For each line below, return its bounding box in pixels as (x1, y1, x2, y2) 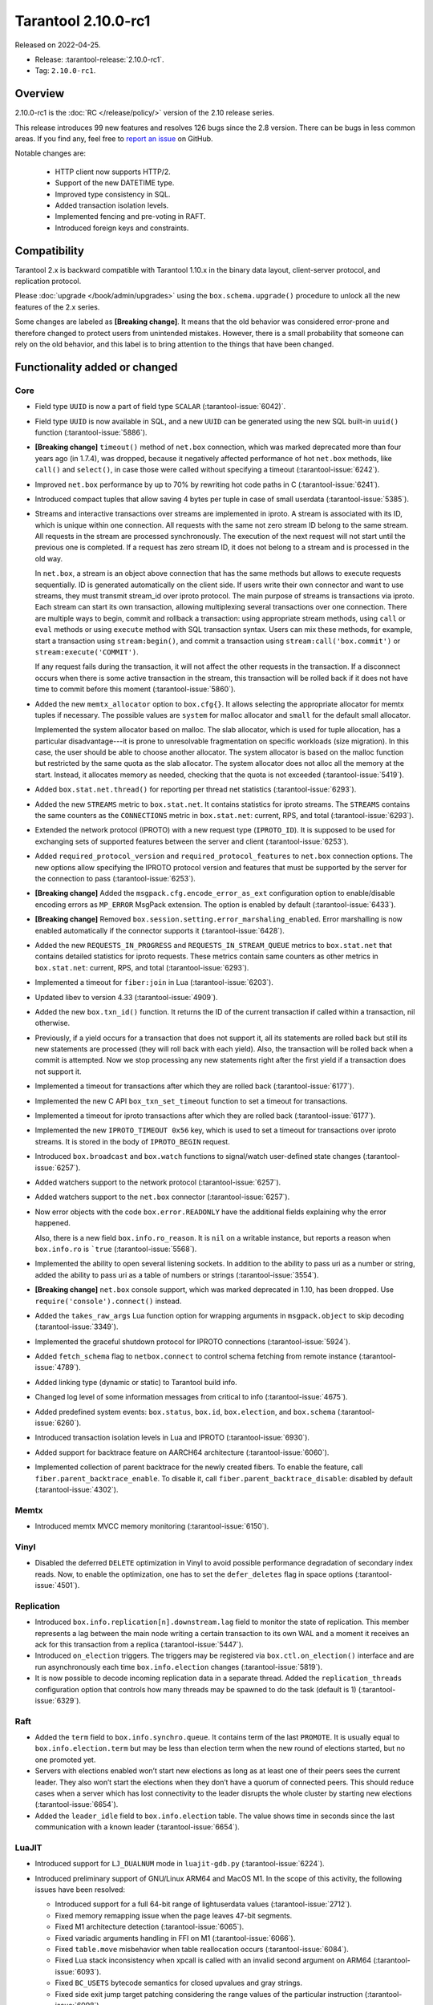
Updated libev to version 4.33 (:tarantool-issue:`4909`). (34, 992, 218, 1002)
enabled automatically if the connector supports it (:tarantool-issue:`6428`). (34, 926, 285, 935)
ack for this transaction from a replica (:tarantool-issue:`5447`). (34, 1639, 244, 1649)
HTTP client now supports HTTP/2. (55, 167, 172, 176)
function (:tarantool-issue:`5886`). (34, 427, 148, 437)
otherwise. (34, 1019, 71, 1028)
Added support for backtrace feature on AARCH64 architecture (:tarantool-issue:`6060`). (34, 1448, 330, 1457)
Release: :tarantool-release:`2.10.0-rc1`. (34, 55, 164, 64)
